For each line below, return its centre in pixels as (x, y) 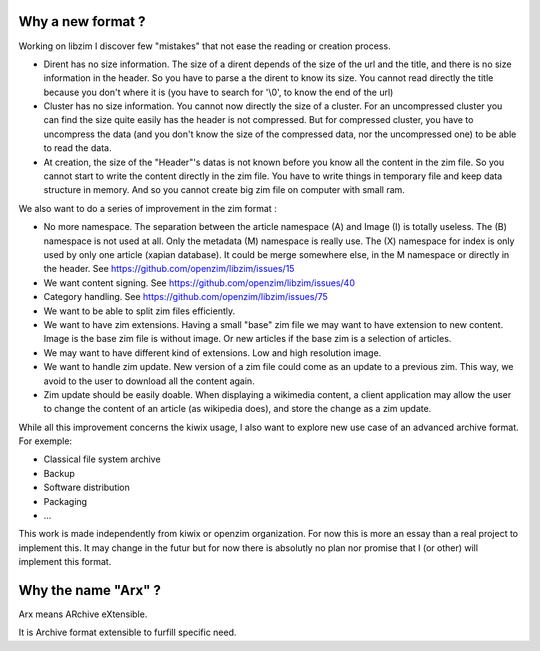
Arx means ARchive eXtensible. (83, 614)
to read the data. (77, 148)
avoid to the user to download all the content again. (149, 381)
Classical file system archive (102, 459)
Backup (59, 473)
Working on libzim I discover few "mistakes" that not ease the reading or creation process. (204, 46)
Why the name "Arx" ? (90, 590)
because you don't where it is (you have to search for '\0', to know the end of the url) (218, 92)
